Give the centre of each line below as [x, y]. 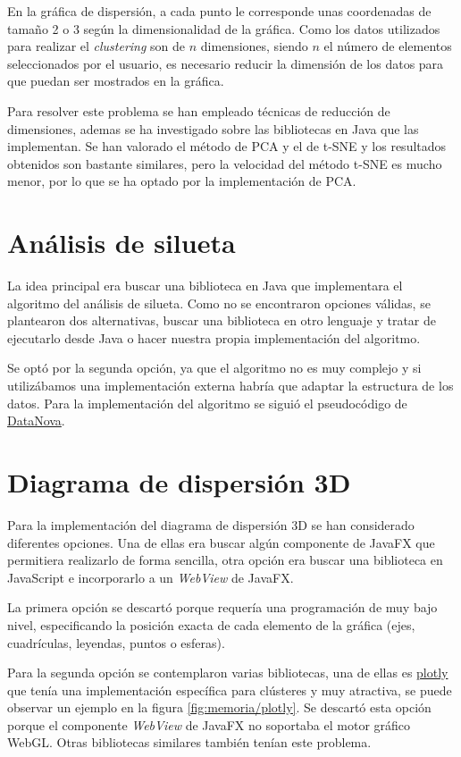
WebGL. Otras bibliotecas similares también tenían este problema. [189, 742]
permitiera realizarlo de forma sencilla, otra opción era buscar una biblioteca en [225, 560]
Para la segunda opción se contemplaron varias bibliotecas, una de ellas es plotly [228, 673]
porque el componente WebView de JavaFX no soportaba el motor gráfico [209, 724]
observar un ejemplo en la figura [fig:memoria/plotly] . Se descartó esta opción [219, 707]
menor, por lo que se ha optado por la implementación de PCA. [182, 181]
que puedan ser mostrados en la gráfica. [116, 81]
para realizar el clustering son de [96, 46]
